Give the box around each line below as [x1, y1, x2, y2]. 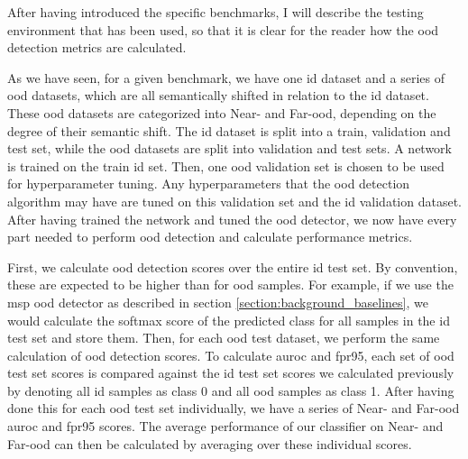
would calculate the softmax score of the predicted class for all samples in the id [7, 310, 450, 329]
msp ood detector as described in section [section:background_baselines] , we [7, 292, 428, 311]
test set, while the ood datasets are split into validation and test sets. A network [7, 139, 452, 158]
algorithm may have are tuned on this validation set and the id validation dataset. [7, 191, 462, 210]
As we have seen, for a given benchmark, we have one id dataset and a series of [7, 68, 445, 87]
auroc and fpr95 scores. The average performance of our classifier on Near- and [7, 417, 444, 436]
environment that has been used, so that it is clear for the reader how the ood [7, 20, 439, 39]
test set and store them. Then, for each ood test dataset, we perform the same [7, 328, 440, 347]
